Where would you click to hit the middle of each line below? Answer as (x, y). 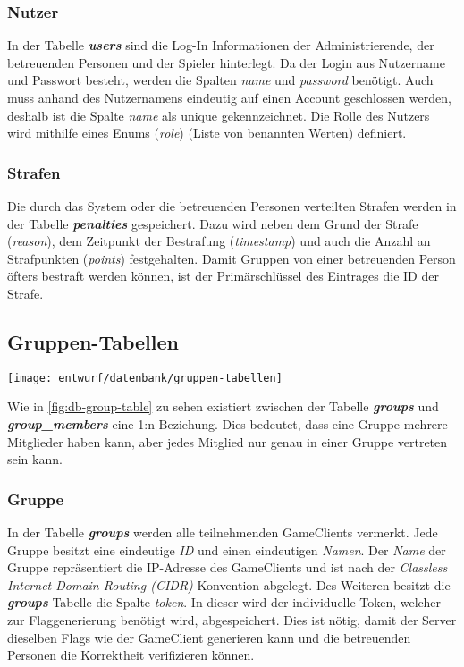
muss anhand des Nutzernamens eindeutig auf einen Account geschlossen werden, (229, 97)
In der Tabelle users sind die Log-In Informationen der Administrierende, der (221, 45)
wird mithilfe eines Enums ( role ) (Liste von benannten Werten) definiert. (207, 133)
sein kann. (35, 459)
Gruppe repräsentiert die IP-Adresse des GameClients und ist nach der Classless (228, 567)
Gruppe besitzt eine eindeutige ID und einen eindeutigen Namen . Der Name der (227, 549)
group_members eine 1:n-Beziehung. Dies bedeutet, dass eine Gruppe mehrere (228, 424)
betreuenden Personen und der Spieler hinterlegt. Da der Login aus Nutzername (226, 62)
